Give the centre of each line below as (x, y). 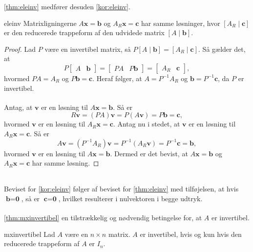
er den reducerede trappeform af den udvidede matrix (84, 32)
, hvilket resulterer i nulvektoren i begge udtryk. (130, 198)
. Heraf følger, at (117, 78)
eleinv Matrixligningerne (40, 23)
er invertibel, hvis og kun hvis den (191, 234)
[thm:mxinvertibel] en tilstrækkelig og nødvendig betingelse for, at (103, 218)
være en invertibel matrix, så (88, 49)
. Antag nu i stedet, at (147, 124)
